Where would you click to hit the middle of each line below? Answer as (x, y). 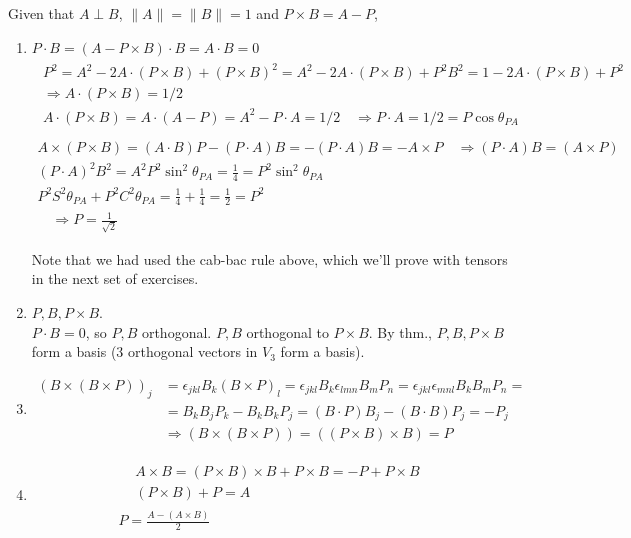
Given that (41, 13)
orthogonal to (287, 331)
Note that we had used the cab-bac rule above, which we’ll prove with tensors (269, 258)
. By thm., (400, 331)
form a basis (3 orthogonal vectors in (144, 351)
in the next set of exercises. (115, 278)
